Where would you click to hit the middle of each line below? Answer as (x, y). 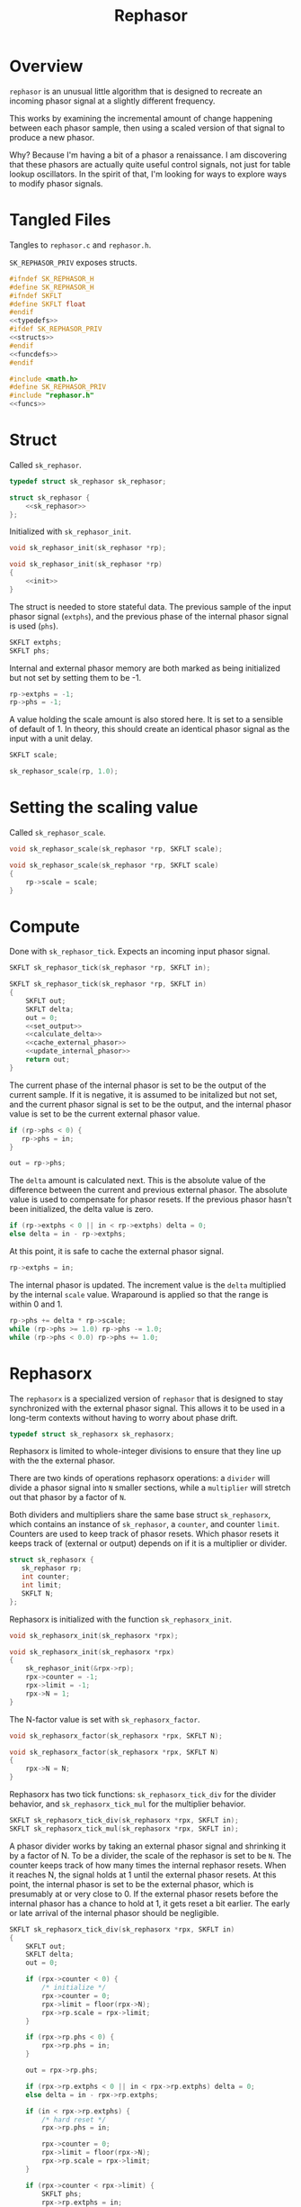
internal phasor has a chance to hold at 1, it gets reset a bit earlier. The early (150, 1903)
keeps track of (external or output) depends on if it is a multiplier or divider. (148, 1543)
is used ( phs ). (34, 626)
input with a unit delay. (51, 738)
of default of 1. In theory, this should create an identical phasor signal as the (150, 729)
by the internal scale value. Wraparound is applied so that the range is (139, 1294)
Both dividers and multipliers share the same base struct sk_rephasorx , (140, 1515)
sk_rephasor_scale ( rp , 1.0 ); (64, 772)
